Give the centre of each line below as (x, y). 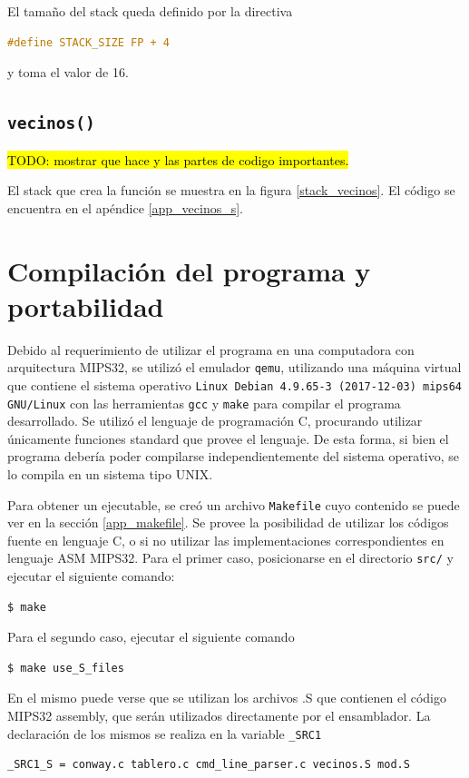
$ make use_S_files (66, 668)
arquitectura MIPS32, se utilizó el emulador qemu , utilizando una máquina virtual (234, 367)
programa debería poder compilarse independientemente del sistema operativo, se (233, 456)
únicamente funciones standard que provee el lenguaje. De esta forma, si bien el (228, 438)
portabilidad (86, 305)
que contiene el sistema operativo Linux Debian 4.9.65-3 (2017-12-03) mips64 (234, 384)
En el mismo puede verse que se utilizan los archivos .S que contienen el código (227, 698)
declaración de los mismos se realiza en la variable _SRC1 (165, 733)
